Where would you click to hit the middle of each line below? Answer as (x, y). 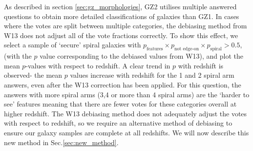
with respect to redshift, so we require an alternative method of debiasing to (118, 123)
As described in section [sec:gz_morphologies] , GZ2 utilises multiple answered (120, 6)
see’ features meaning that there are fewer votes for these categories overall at (120, 104)
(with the (18, 56)
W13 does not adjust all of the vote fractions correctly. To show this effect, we (121, 35)
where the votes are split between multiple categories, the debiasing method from (126, 26)
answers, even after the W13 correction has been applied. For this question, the (123, 84)
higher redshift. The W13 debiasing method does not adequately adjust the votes (126, 113)
